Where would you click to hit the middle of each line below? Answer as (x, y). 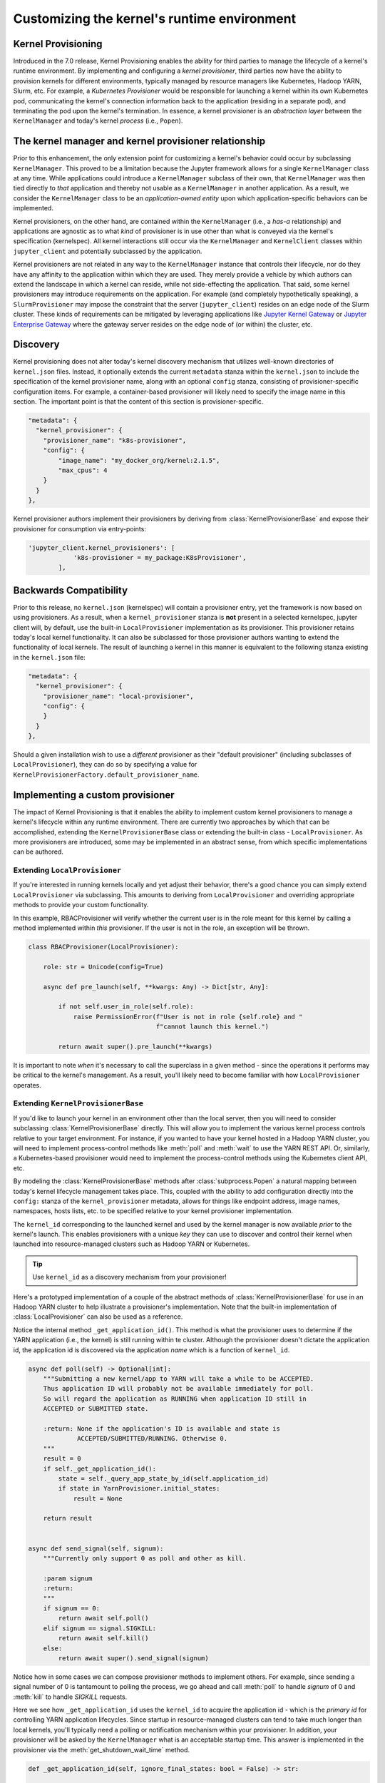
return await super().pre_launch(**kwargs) (135, 1046)
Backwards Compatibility (71, 590)
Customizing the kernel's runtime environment (154, 19)
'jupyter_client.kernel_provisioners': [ (102, 548)
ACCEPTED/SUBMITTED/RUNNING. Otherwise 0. (153, 1439)
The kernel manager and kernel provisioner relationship (139, 142)
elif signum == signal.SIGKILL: (100, 1628)
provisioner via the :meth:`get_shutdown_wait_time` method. (102, 1749)
